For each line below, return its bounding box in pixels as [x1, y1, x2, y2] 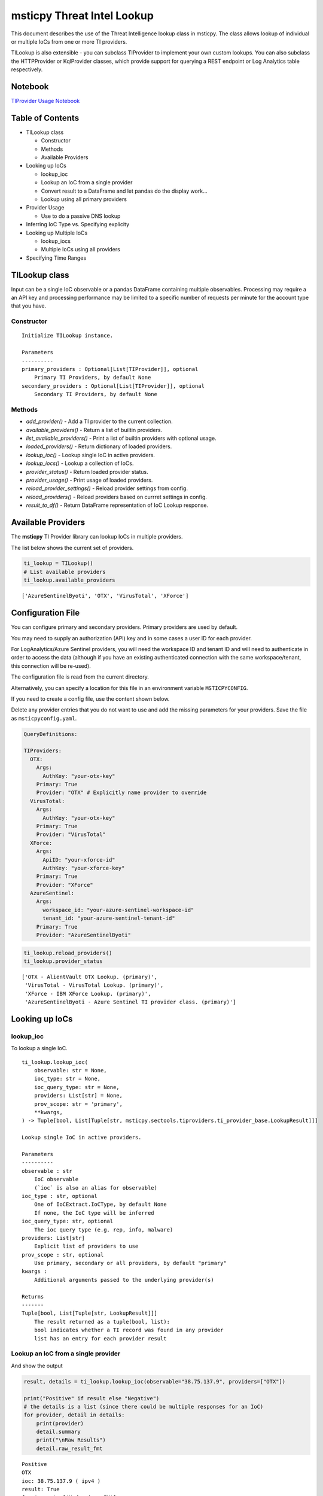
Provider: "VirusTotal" [36, 831, 106, 838]
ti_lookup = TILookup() [23, 560, 94, 567]
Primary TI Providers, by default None [33, 374, 151, 381]
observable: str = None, [33, 1067, 107, 1074]
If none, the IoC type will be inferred [33, 1209, 155, 1216]
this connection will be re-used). [11, 662, 91, 670]
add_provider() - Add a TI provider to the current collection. [26, 418, 173, 425]
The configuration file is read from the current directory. [11, 673, 150, 680]
